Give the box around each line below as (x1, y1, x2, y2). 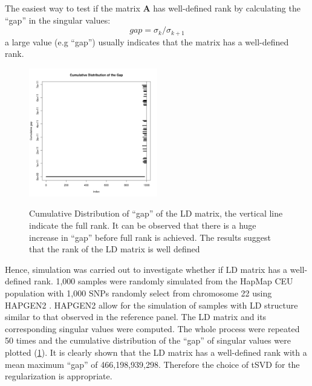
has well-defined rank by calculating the (153, 2, 301, 14)
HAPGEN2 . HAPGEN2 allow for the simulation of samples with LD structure (5, 298, 298, 311)
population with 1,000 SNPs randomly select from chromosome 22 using (5, 286, 272, 299)
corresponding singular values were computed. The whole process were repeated (5, 322, 300, 335)
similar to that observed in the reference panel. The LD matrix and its (5, 310, 267, 323)
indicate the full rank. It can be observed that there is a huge (29, 219, 256, 232)
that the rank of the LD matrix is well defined (29, 243, 200, 255)
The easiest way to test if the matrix (5, 2, 140, 14)
